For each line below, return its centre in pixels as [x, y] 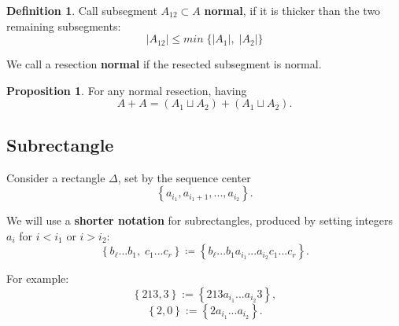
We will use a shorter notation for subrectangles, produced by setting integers [200, 220]
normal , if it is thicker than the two [292, 10]
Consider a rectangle [56, 177]
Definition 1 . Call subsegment [82, 10]
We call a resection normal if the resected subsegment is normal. [164, 64]
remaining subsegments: [64, 26]
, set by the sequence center [184, 177]
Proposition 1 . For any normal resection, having [127, 90]
